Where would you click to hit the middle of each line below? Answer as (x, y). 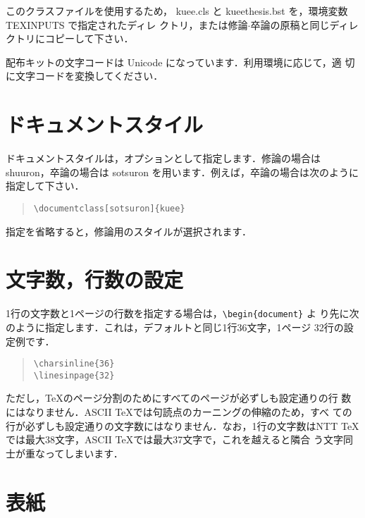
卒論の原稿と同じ (290, 24)
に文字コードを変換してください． (85, 76)
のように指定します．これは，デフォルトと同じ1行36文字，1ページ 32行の (175, 327)
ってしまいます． (84, 453)
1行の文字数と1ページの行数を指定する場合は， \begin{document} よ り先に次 (182, 313)
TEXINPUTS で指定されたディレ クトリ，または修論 (127, 24)
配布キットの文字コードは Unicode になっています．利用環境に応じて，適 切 (180, 62)
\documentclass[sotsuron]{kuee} (109, 208)
